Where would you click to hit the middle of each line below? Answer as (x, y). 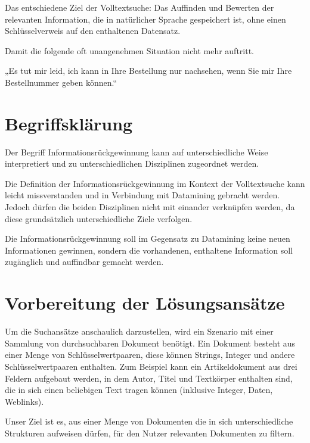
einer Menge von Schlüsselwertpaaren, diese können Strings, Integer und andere (150, 355)
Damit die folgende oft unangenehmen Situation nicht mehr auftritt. (129, 50)
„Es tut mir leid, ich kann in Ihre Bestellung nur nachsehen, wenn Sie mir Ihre (148, 71)
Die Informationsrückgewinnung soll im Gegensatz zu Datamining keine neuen (148, 238)
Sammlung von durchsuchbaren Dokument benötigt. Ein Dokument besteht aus (150, 343)
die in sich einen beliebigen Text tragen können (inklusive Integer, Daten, (139, 390)
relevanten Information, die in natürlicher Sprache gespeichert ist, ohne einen (145, 19)
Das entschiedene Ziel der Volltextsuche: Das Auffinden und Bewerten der (139, 7)
